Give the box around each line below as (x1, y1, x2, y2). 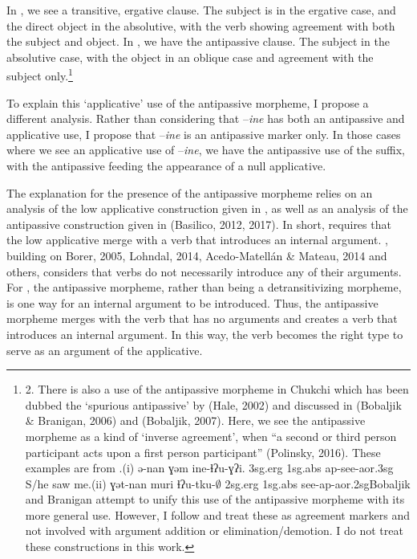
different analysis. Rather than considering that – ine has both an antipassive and (6, 110, 405, 127)
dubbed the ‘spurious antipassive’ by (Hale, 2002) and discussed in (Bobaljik (25, 396, 402, 413)
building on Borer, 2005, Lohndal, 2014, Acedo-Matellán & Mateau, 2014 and (6, 247, 387, 263)
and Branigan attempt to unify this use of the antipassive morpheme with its (25, 491, 405, 508)
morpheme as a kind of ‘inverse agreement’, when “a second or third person (25, 427, 397, 444)
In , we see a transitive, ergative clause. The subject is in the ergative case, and (6, 2, 396, 18)
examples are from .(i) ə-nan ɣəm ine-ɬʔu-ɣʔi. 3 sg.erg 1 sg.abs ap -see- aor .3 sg (25, 459, 394, 476)
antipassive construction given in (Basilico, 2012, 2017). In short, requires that (6, 215, 391, 232)
